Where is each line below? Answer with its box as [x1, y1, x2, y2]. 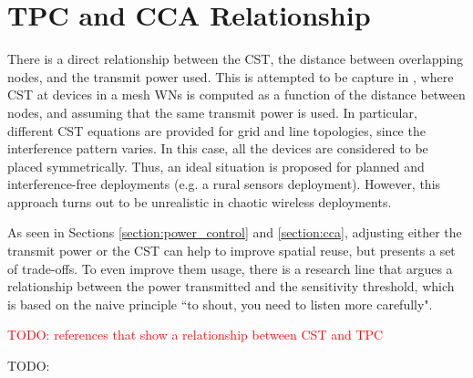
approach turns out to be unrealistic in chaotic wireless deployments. [7, 192, 392, 211]
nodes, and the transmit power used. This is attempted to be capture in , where [7, 67, 454, 86]
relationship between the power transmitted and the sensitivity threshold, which [7, 277, 455, 296]
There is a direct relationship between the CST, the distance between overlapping [7, 49, 464, 68]
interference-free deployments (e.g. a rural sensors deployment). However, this [7, 174, 441, 194]
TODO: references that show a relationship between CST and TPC [7, 325, 384, 344]
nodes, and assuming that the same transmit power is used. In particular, [7, 102, 417, 121]
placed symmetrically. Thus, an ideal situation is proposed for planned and [7, 156, 425, 175]
